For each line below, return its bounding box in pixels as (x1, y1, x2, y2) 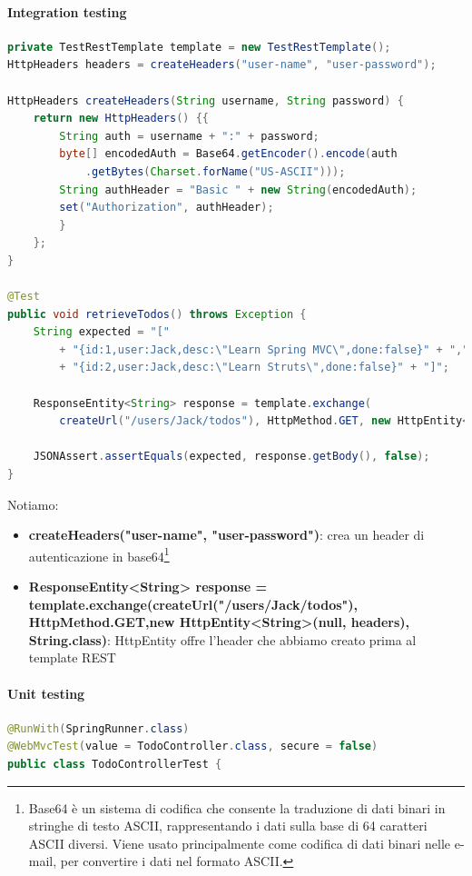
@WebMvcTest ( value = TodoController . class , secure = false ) (7, 740, 379, 753)
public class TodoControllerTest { (7, 758, 222, 771)
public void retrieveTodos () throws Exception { (7, 307, 307, 321)
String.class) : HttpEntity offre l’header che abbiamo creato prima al (28, 630, 417, 649)
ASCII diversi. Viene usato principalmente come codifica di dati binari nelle (28, 833, 451, 852)
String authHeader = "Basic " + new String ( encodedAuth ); (59, 183, 418, 196)
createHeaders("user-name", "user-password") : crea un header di (28, 525, 425, 544)
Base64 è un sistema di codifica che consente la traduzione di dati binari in (28, 798, 446, 817)
